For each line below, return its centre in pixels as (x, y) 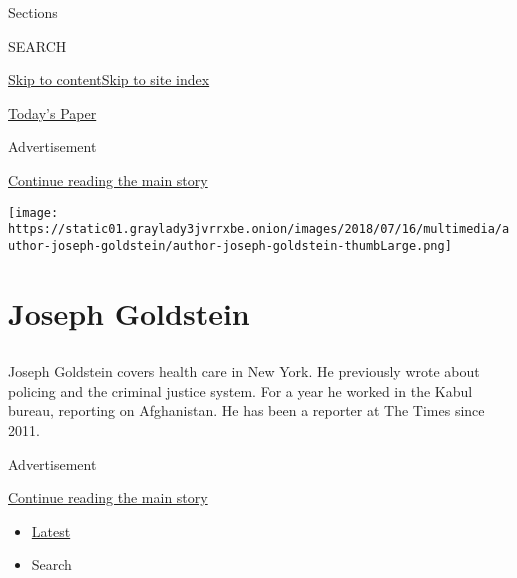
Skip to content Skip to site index (109, 79)
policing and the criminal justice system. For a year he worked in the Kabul (240, 390)
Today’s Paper (52, 112)
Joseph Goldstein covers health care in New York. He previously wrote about (244, 371)
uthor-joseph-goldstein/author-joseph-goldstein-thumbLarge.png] (230, 245)
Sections (33, 12)
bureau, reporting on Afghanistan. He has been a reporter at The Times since (246, 410)
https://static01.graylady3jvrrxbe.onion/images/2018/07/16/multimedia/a (259, 229)
